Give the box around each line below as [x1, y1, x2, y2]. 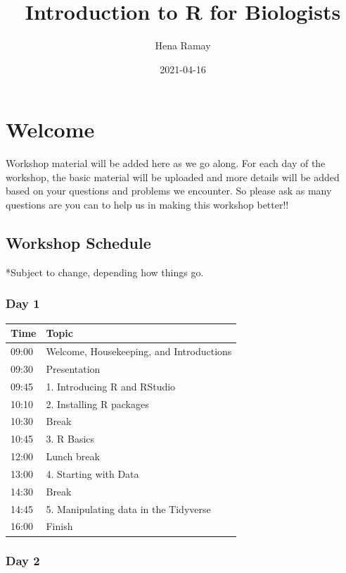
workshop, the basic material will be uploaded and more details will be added [6, 169, 340, 184]
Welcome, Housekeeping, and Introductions [46, 343, 232, 358]
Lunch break [46, 449, 100, 464]
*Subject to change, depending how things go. [6, 264, 204, 279]
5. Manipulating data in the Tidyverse [46, 501, 211, 516]
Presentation [46, 361, 101, 376]
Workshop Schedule [6, 232, 151, 254]
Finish [46, 519, 73, 534]
